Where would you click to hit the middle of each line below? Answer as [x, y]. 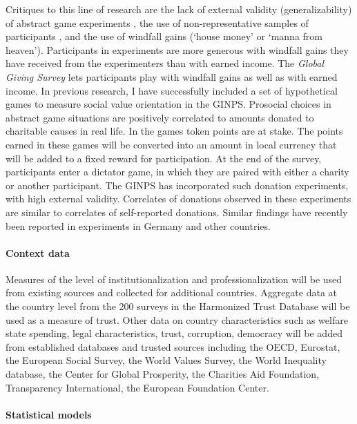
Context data [38, 252]
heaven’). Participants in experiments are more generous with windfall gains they [177, 49]
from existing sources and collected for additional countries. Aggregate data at [172, 292]
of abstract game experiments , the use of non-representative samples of [157, 22]
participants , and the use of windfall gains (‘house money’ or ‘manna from [164, 36]
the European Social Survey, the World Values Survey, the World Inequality [166, 360]
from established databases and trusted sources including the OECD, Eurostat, [173, 346]
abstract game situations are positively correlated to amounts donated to [160, 117]
